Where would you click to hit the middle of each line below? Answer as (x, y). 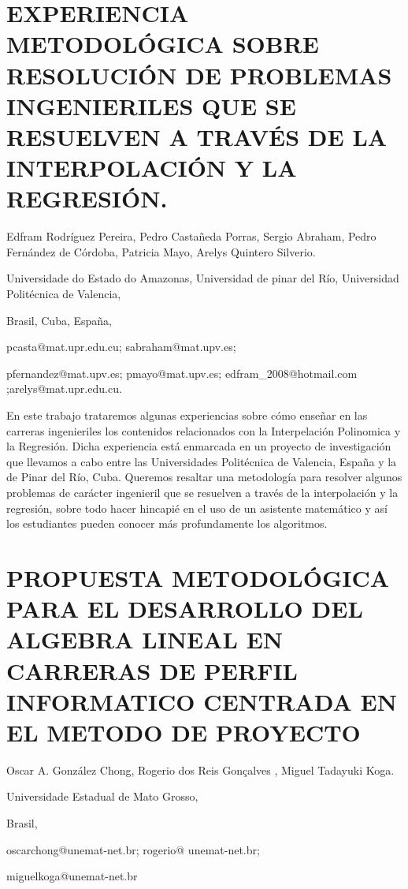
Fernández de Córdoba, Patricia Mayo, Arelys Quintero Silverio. (161, 251)
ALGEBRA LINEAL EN (145, 639)
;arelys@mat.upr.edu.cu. (64, 388)
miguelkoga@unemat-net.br (72, 876)
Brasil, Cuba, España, (59, 320)
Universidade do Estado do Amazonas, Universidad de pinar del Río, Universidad (203, 278)
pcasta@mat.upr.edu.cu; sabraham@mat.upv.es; (121, 347)
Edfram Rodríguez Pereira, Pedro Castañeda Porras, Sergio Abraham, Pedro (191, 236)
